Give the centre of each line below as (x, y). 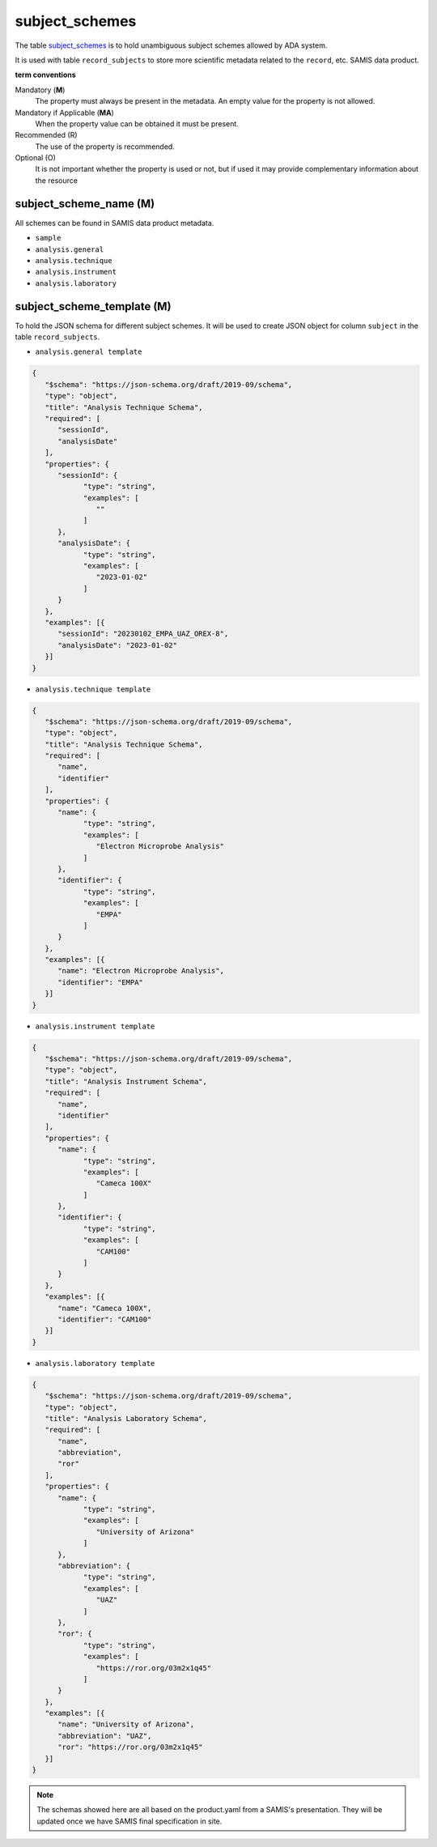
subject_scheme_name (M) (85, 204)
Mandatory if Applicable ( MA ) (65, 113)
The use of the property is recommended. (105, 147)
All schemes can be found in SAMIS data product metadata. (115, 223)
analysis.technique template (93, 689)
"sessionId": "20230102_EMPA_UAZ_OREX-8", (143, 634)
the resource (57, 180)
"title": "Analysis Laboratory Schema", (126, 1418)
